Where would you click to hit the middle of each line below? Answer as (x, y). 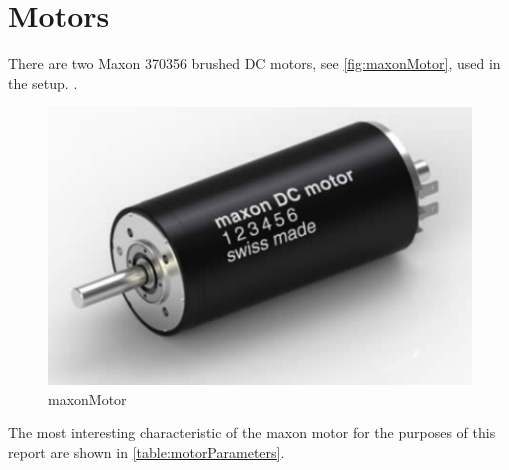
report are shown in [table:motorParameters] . (146, 451)
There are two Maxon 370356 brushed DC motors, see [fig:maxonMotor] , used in (254, 63)
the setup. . (43, 82)
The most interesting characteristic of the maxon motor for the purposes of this (252, 432)
